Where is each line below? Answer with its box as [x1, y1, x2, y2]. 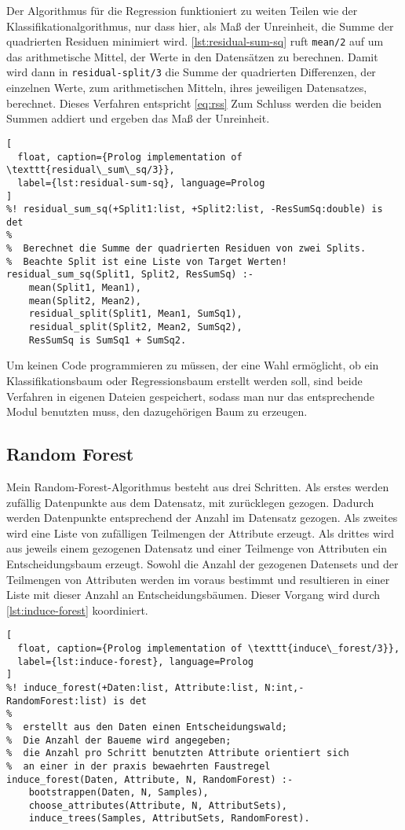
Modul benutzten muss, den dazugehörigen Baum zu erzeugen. [6, 403, 308, 420]
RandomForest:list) [6, 695, 108, 707]
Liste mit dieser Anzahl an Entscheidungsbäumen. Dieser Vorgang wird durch [6, 586, 381, 603]
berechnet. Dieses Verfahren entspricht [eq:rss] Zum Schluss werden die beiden [6, 94, 382, 111]
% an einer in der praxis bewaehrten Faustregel [6, 760, 271, 772]
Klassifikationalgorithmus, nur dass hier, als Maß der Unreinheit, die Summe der [6, 17, 394, 34]
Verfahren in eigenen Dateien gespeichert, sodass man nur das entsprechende [6, 387, 375, 404]
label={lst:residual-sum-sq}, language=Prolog [17, 177, 265, 189]
